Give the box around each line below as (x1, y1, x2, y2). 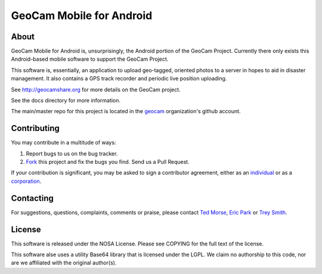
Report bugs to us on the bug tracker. (26, 150, 118, 157)
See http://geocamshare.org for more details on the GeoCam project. (11, 86, 181, 93)
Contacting (11, 193, 54, 203)
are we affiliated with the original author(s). (11, 259, 117, 266)
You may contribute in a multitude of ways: (11, 139, 116, 146)
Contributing (11, 123, 60, 133)
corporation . (11, 178, 42, 185)
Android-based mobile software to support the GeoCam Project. (11, 55, 169, 63)
